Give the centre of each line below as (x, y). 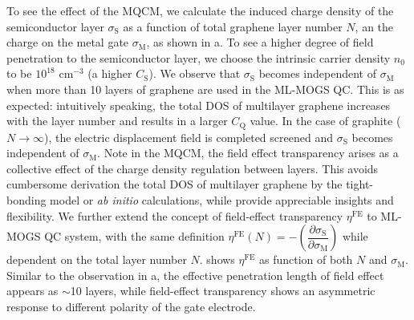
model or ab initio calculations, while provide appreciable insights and (222, 199)
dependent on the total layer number (97, 259)
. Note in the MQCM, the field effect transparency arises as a (248, 153)
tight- (359, 184)
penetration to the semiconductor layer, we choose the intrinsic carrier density (199, 57)
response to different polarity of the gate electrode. (131, 306)
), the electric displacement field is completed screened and (188, 137)
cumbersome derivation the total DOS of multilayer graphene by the (175, 184)
